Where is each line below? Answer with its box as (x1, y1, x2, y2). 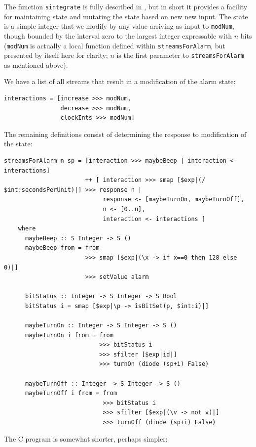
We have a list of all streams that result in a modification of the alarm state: (4, 76, 236, 87)
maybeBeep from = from (25, 244, 100, 252)
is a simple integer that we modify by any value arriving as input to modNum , (4, 21, 234, 31)
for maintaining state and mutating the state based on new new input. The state (4, 11, 248, 21)
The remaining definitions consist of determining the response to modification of (4, 129, 247, 139)
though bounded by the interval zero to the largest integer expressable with (4, 30, 232, 41)
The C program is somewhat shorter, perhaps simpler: (4, 433, 168, 444)
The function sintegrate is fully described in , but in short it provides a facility (4, 1, 248, 11)
